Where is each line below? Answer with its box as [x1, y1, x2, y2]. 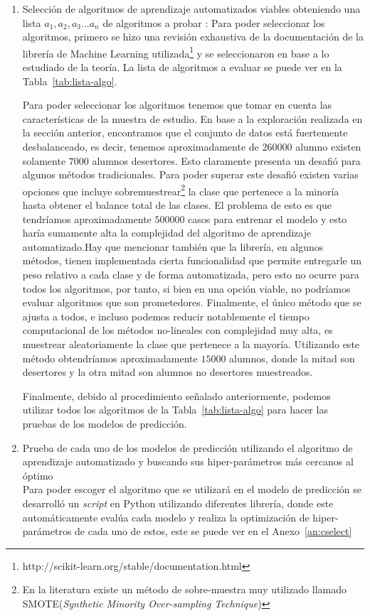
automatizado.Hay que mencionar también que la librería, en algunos [22, 239, 324, 254]
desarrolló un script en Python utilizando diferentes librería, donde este [22, 495, 334, 510]
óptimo [22, 468, 53, 482]
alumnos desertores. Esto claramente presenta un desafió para [92, 153, 361, 168]
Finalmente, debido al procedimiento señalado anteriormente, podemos [22, 388, 331, 403]
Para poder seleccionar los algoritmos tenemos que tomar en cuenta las [22, 97, 332, 112]
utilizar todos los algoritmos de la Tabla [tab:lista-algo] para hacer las [22, 402, 328, 417]
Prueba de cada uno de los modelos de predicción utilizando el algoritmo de [22, 440, 353, 455]
